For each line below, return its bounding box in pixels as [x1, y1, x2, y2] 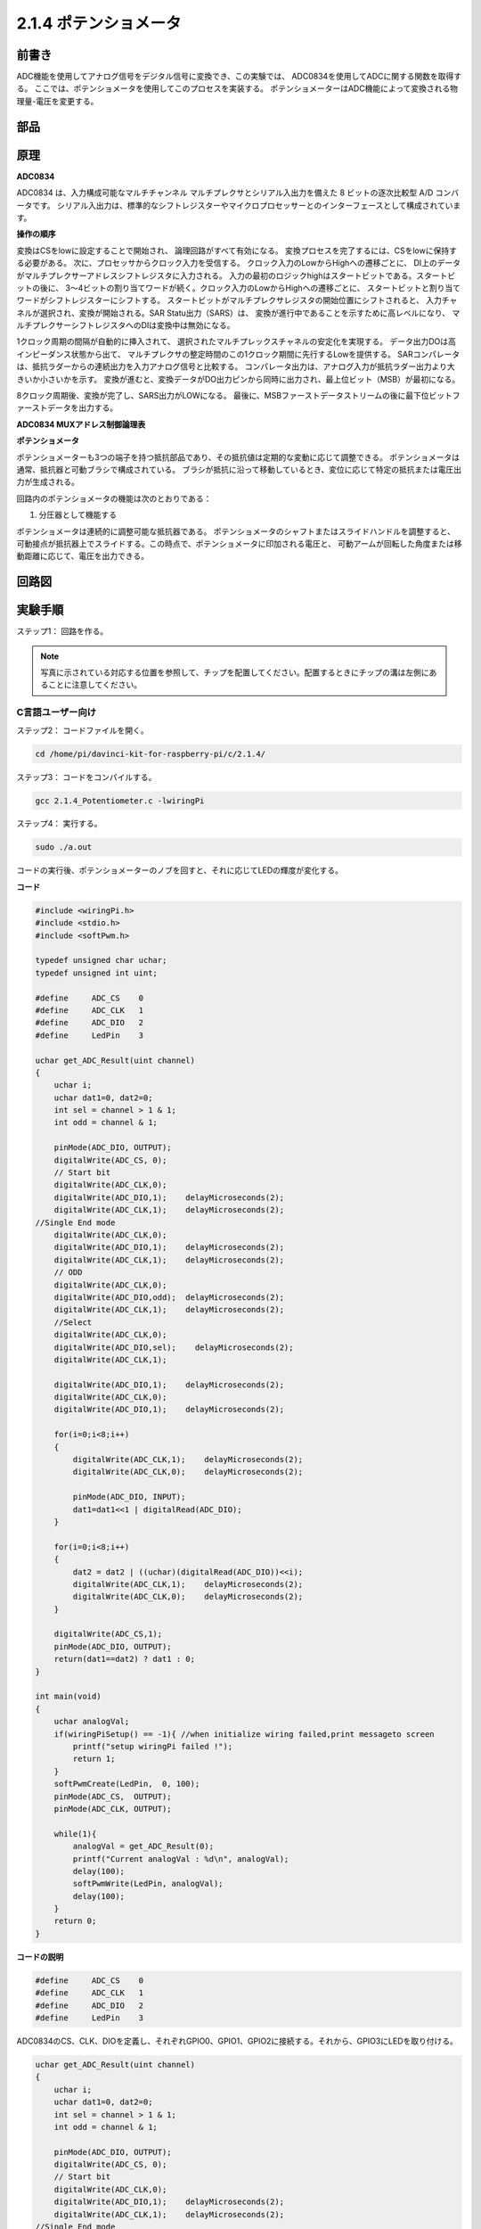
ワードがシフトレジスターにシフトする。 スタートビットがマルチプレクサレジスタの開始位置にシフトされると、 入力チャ [16, 295, 458, 306]
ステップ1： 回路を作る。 [16, 626, 109, 637]
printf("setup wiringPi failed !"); [72, 1741, 233, 1751]
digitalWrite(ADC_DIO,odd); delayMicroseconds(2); [53, 1292, 285, 1302]
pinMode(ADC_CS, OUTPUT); [53, 1791, 173, 1801]
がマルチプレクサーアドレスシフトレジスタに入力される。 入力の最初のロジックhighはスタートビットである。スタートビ [16, 270, 456, 281]
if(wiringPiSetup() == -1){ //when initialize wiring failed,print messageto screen [53, 1729, 436, 1739]
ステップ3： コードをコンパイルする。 [16, 771, 157, 782]
